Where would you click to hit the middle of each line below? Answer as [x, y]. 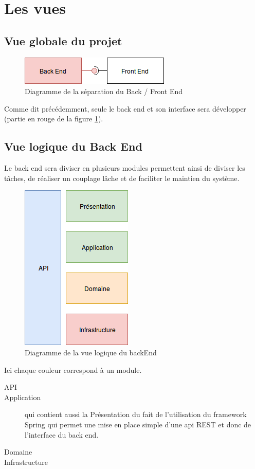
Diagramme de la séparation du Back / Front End [104, 91]
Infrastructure [26, 462]
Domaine [18, 452]
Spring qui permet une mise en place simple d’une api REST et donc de [138, 424]
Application [23, 397]
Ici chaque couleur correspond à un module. [73, 369]
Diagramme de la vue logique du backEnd [91, 352]
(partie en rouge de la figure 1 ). [54, 119]
